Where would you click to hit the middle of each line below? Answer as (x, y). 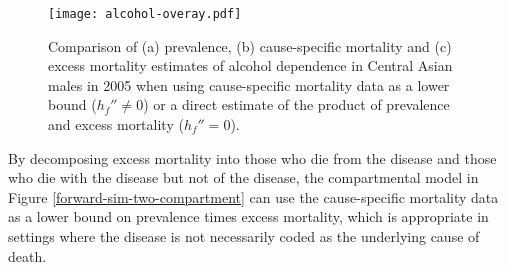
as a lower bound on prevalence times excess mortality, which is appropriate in (248, 216)
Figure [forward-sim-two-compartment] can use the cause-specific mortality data (253, 196)
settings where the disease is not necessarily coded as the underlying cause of (244, 236)
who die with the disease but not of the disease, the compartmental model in (243, 177)
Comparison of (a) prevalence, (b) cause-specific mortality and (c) (250, 45)
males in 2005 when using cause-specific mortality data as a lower (249, 84)
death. (27, 255)
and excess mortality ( (116, 124)
